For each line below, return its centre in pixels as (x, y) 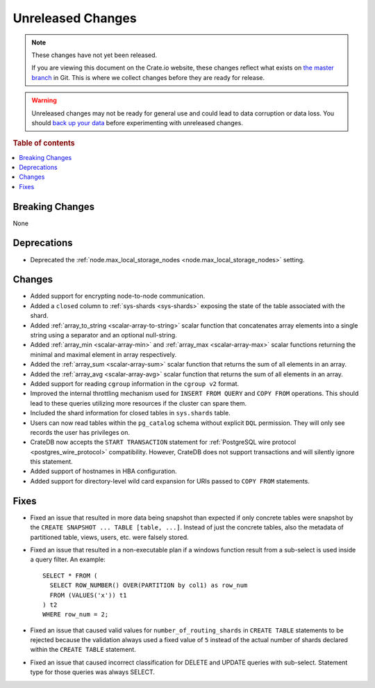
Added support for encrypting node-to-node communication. (118, 296)
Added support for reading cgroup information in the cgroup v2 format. (135, 383)
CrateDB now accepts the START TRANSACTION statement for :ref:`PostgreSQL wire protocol (163, 442)
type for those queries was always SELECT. (93, 672)
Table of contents (44, 143)
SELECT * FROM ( (70, 575)
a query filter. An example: (68, 559)
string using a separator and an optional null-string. (103, 335)
